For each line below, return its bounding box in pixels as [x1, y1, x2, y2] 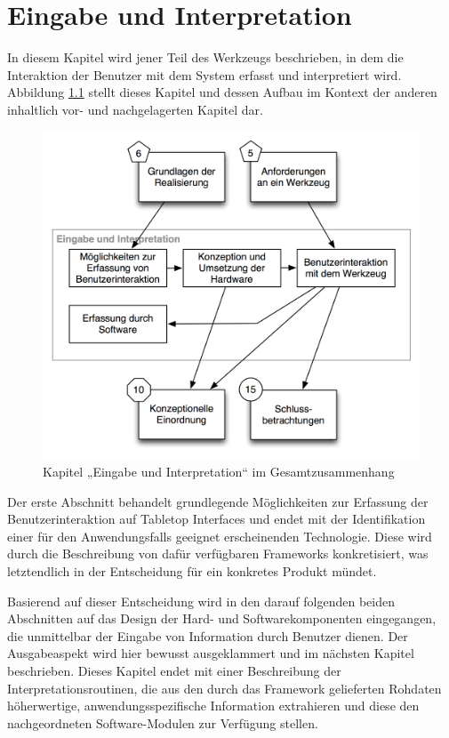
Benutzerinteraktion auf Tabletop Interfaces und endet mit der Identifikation [7, 509, 426, 528]
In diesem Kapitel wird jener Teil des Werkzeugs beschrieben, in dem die [7, 48, 404, 67]
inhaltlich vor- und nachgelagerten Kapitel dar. [7, 100, 263, 118]
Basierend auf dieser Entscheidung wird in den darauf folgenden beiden [7, 591, 396, 610]
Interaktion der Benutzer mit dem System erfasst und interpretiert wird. [7, 65, 402, 84]
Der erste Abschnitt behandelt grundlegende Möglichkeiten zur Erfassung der [7, 492, 429, 510]
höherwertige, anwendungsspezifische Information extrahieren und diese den [7, 696, 420, 715]
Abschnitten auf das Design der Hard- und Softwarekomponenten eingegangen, [7, 609, 437, 628]
